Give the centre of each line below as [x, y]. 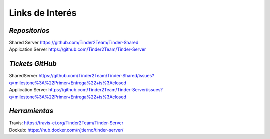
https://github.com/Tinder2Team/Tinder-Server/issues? [106, 90]
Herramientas [31, 111]
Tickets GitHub [33, 64]
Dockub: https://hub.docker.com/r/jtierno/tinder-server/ [66, 130]
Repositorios [29, 31]
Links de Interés [43, 13]
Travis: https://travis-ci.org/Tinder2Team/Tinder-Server [66, 123]
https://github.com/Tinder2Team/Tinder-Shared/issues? [96, 76]
